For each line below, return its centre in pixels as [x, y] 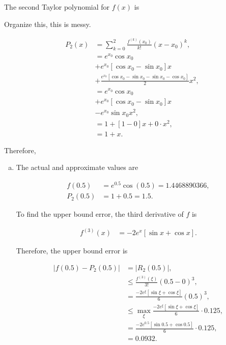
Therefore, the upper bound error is [72, 251]
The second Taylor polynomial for [57, 7]
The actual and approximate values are [77, 167]
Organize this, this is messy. [48, 24]
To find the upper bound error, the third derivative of [100, 214]
